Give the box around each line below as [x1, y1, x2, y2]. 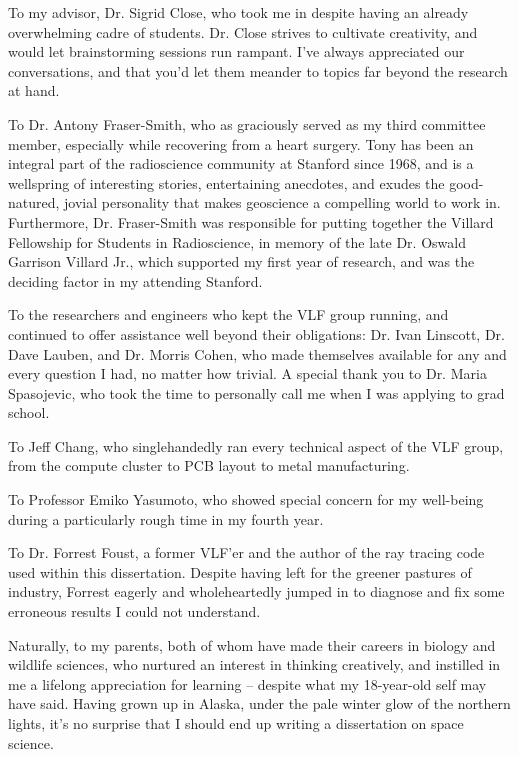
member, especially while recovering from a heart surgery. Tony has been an [8, 133, 474, 154]
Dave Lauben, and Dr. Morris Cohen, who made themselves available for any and [8, 343, 507, 364]
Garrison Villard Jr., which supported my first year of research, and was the [8, 251, 475, 272]
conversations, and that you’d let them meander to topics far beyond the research [8, 60, 508, 81]
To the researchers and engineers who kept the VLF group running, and [8, 304, 449, 325]
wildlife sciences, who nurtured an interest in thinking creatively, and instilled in [8, 654, 501, 675]
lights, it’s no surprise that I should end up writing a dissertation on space [8, 713, 464, 733]
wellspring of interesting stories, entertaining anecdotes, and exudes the [8, 172, 445, 193]
